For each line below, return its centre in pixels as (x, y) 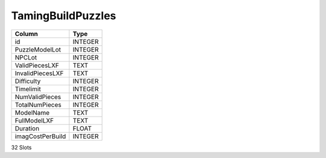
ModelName (32, 112)
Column (27, 34)
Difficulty (28, 81)
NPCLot (26, 57)
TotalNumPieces (38, 105)
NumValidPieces (38, 97)
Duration (27, 128)
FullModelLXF (34, 120)
